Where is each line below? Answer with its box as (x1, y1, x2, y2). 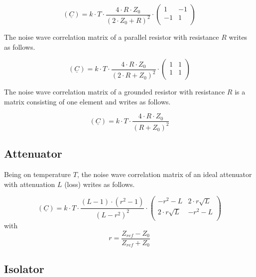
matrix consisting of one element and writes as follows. (4, 96, 171, 106)
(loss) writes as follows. (64, 179, 135, 189)
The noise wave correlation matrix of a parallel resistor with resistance (4, 32, 219, 42)
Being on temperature (4, 169, 71, 179)
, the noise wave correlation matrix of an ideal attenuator (77, 169, 252, 179)
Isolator (4, 261, 44, 276)
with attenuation (4, 179, 55, 189)
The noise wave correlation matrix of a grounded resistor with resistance (4, 87, 225, 97)
